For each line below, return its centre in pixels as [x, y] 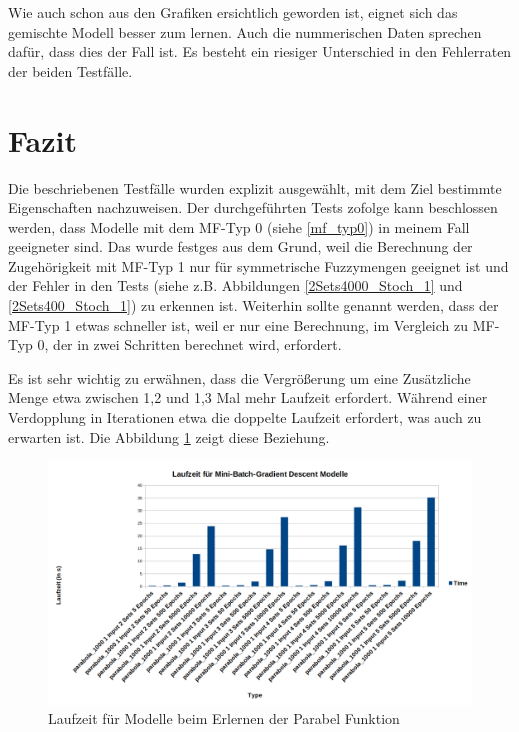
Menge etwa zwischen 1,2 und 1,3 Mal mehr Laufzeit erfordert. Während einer [248, 397]
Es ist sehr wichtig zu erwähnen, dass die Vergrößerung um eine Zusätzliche [239, 377]
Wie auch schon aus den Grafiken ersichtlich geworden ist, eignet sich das [233, 12]
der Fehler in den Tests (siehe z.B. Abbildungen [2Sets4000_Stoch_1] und [235, 285]
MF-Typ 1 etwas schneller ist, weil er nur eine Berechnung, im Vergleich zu [238, 324]
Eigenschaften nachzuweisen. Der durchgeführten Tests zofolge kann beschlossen [253, 207]
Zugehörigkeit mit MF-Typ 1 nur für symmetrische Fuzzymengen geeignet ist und [258, 265]
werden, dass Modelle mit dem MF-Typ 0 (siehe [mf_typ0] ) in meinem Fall [239, 226]
